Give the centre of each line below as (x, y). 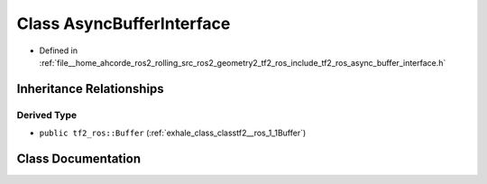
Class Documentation (79, 158)
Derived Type (46, 115)
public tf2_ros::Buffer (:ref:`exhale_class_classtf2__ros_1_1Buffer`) (173, 133)
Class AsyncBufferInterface (124, 23)
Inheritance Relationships (90, 89)
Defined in (59, 51)
